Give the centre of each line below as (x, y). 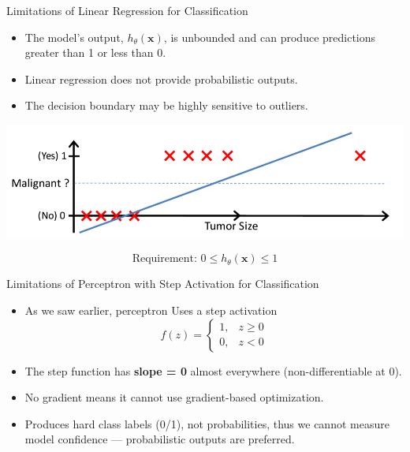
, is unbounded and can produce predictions (270, 37)
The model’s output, (74, 37)
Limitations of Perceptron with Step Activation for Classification (163, 284)
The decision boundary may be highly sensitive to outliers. (166, 105)
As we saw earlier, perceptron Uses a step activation (151, 310)
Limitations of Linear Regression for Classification (127, 10)
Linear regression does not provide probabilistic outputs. (161, 78)
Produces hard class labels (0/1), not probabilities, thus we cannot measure (207, 423)
